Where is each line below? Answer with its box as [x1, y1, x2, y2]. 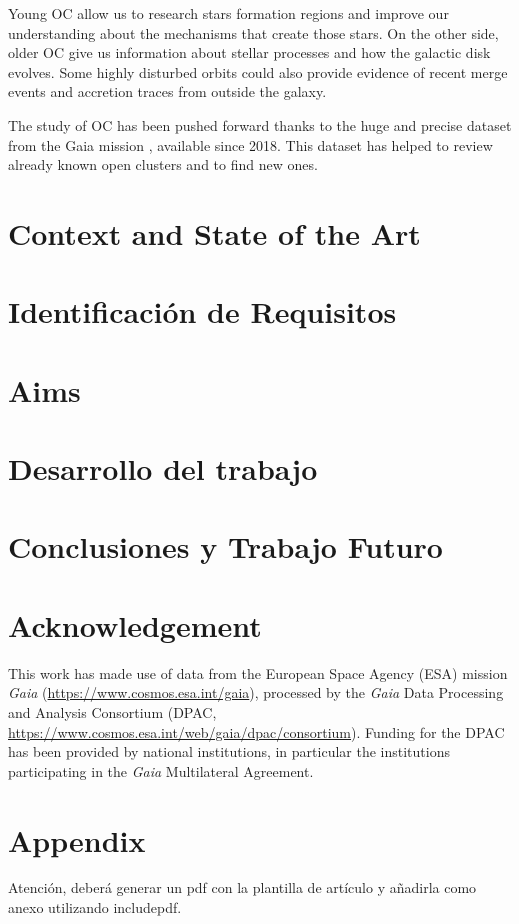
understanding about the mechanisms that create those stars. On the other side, [8, 22, 499, 43]
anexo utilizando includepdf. [8, 897, 182, 918]
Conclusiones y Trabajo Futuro [8, 526, 443, 567]
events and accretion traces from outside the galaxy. [8, 81, 327, 102]
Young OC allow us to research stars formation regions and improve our [8, 3, 449, 23]
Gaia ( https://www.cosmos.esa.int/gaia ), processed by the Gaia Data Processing [8, 682, 504, 703]
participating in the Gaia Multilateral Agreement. [8, 760, 314, 781]
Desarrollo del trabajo [8, 448, 318, 489]
